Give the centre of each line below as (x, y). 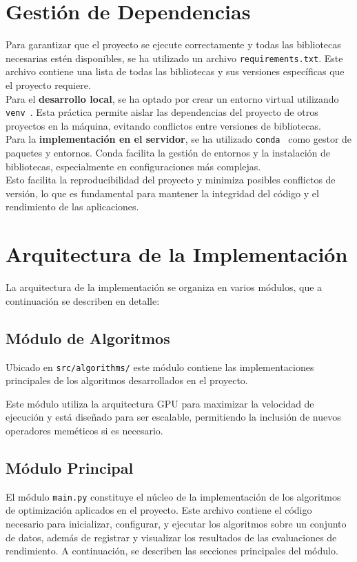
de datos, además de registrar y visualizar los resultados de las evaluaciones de (171, 537)
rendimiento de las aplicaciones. (72, 207)
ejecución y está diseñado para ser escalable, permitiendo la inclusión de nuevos (173, 417)
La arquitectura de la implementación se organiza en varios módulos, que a (164, 287)
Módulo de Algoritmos (88, 338)
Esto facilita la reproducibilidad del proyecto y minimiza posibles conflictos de (171, 180)
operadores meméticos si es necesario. (84, 430)
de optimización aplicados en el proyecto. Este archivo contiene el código (159, 510)
